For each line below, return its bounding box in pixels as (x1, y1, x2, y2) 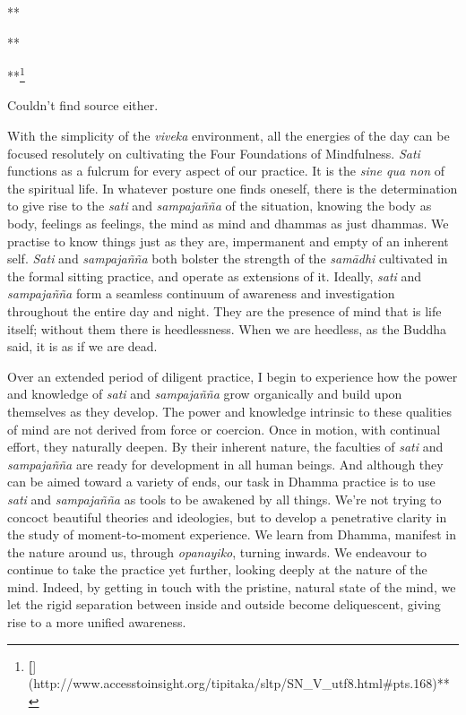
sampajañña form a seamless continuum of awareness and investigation (7, 284, 395, 303)
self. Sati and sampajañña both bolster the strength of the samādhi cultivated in (7, 249, 448, 268)
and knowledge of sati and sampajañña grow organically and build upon (7, 384, 402, 403)
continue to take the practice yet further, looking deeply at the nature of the (7, 560, 427, 579)
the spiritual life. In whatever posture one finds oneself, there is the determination (7, 178, 458, 197)
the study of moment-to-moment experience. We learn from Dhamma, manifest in (7, 525, 456, 544)
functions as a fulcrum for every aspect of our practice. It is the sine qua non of (7, 161, 444, 180)
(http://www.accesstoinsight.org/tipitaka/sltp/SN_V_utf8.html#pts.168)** (28, 674, 450, 693)
